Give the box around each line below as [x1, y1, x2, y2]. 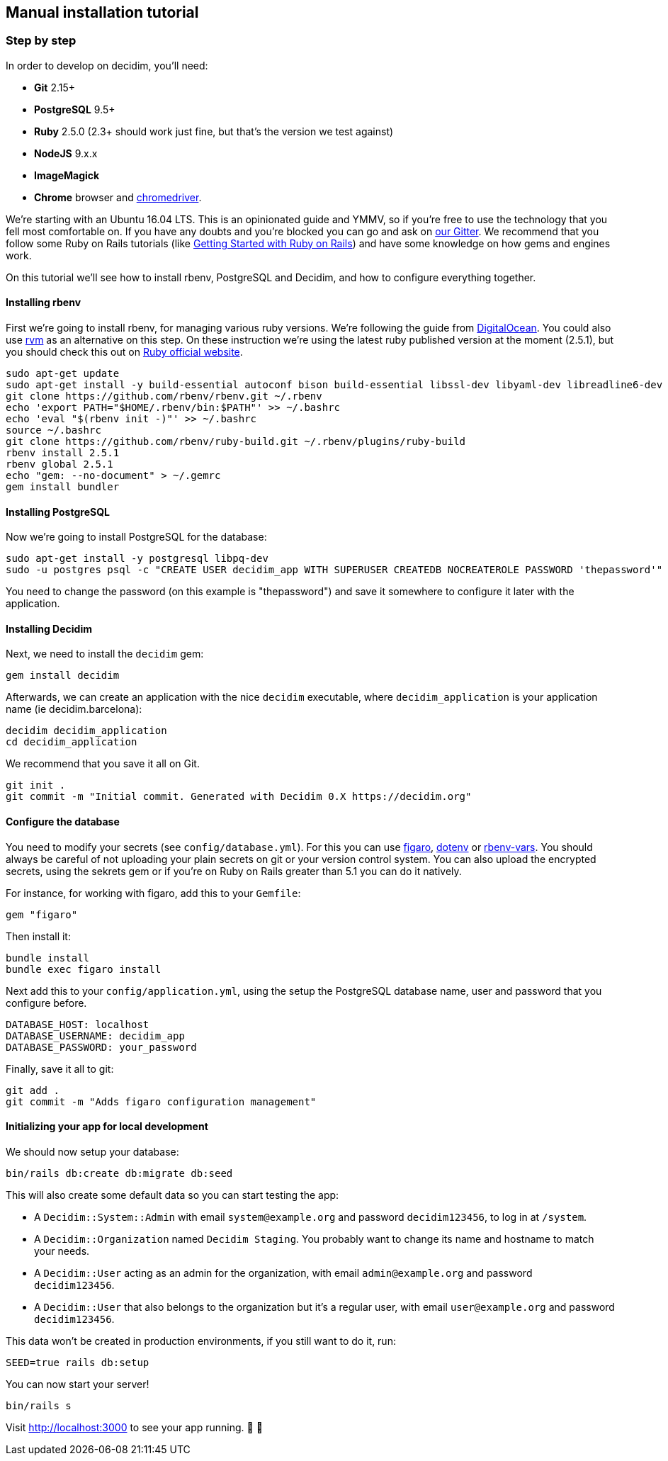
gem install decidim [6, 670, 120, 682]
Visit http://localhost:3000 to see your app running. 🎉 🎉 [6, 1421, 263, 1433]
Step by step [6, 33, 77, 48]
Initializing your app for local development [6, 1120, 208, 1133]
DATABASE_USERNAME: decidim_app [6, 1030, 185, 1042]
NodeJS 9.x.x [34, 147, 98, 159]
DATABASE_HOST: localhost [6, 1018, 149, 1030]
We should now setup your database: [6, 1145, 179, 1158]
